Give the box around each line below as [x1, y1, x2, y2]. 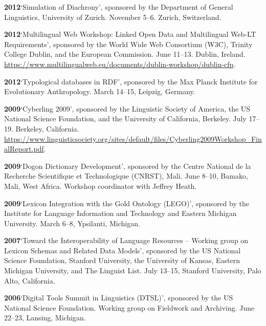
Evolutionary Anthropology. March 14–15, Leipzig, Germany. [4, 86, 195, 97]
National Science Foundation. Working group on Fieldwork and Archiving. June [4, 302, 255, 313]
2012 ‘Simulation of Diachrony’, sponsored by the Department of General [4, 2, 233, 12]
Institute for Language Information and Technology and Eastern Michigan [4, 208, 237, 219]
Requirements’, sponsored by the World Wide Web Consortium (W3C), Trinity [4, 38, 253, 49]
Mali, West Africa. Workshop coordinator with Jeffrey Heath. [4, 180, 197, 191]
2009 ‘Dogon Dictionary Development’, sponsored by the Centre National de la [4, 160, 251, 171]
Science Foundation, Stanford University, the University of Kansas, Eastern [4, 255, 240, 266]
